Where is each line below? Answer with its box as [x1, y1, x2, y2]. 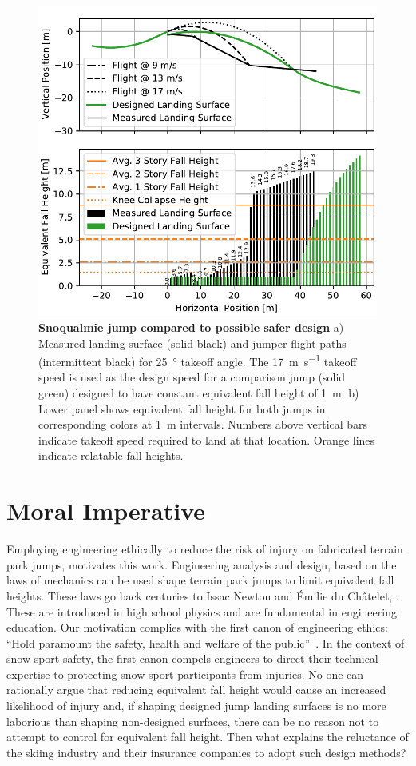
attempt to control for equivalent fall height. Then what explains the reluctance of [6, 728, 409, 745]
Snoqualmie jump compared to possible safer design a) [38, 319, 344, 335]
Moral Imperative [6, 494, 206, 527]
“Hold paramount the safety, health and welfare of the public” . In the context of [6, 634, 405, 651]
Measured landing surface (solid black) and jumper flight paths [38, 334, 347, 351]
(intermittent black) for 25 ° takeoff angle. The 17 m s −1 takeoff [38, 351, 357, 369]
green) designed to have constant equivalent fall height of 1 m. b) [38, 385, 359, 401]
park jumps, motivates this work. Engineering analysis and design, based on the [6, 556, 397, 573]
